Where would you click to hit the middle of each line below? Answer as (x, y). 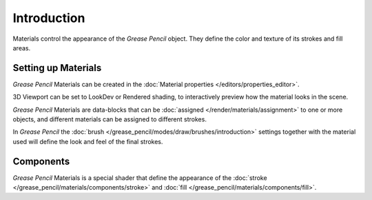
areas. (22, 48)
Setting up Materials (57, 68)
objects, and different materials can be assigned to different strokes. (110, 119)
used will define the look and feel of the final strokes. (88, 141)
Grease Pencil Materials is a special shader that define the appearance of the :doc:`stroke (140, 178)
